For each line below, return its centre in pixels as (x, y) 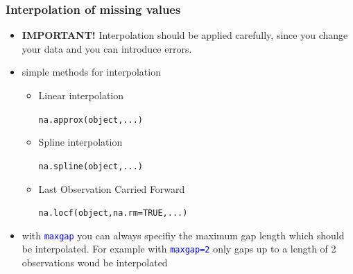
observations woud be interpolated (95, 263)
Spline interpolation (80, 142)
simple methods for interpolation (91, 72)
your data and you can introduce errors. (107, 48)
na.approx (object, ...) (91, 120)
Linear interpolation (81, 95)
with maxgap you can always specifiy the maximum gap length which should (183, 235)
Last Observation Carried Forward (112, 188)
